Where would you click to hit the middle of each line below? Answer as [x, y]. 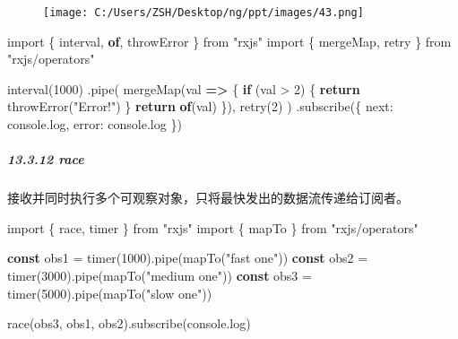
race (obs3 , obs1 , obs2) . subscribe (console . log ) [129, 323]
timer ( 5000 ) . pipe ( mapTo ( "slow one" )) [110, 293]
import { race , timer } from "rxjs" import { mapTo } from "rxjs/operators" [213, 227]
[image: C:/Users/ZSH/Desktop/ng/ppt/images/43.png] [203, 13]
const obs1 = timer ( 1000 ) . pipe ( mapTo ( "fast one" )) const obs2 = [188, 258]
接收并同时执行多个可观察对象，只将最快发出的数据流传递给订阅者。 [208, 198]
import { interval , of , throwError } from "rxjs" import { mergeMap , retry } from [229, 41]
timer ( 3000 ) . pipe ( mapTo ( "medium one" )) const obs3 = [160, 275]
